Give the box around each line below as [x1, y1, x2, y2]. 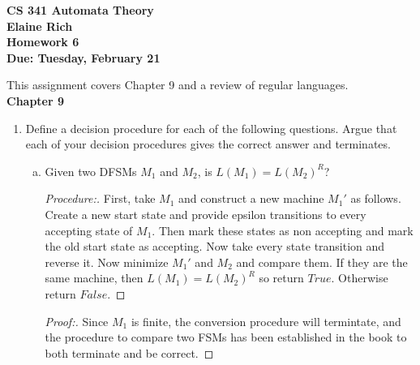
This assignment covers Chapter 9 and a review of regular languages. [6, 76, 349, 93]
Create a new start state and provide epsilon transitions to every [45, 205, 366, 222]
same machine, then [45, 269, 144, 286]
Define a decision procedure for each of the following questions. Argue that [25, 119, 397, 136]
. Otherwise [331, 269, 388, 286]
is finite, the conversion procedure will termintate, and [131, 312, 401, 329]
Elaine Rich [6, 17, 73, 34]
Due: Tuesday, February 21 [6, 49, 161, 66]
